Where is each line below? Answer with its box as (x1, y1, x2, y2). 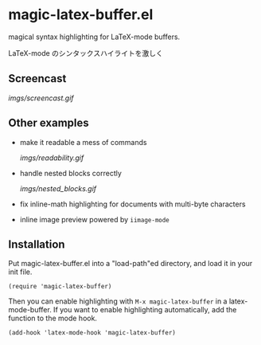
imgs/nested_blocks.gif (19, 183, 97, 193)
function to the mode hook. (8, 313, 98, 323)
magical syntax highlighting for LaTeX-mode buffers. (8, 32, 181, 41)
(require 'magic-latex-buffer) (8, 283, 112, 291)
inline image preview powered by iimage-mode (19, 214, 169, 224)
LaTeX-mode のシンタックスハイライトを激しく (8, 48, 163, 57)
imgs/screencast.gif (8, 93, 74, 103)
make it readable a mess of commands (19, 137, 147, 147)
